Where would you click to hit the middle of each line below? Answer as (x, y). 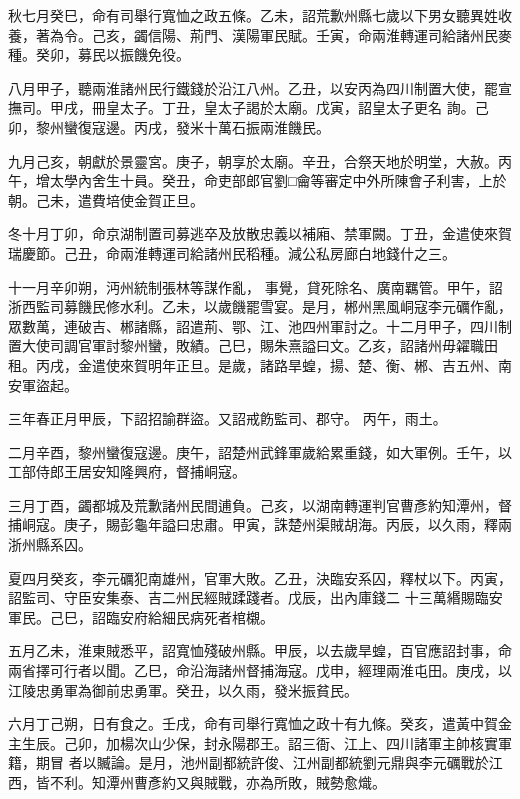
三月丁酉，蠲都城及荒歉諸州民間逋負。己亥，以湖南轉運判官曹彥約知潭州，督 (260, 504)
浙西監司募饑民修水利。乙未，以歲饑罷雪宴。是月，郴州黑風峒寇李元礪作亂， (260, 306)
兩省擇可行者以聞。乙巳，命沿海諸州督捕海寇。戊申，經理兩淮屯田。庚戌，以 (260, 670)
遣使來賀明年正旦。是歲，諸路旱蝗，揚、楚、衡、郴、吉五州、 (294, 364)
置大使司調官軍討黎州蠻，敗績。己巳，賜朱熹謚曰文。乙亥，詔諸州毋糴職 (246, 345)
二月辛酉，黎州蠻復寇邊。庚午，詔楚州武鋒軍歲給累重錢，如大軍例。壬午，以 (260, 451)
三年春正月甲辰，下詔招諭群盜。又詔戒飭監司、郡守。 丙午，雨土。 (227, 418)
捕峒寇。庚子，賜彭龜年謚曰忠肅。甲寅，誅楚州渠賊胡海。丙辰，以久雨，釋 (253, 524)
